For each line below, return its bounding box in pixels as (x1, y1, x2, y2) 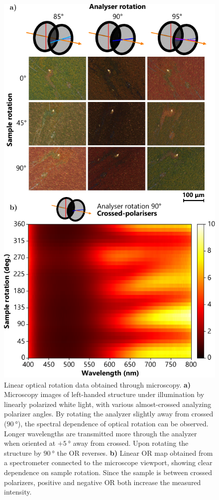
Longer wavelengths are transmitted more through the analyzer (4, 428, 197, 438)
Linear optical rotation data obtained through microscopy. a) (4, 379, 191, 390)
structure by (4, 447, 41, 458)
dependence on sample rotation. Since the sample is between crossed (4, 467, 213, 477)
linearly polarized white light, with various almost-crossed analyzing (4, 399, 212, 409)
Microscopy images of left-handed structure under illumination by (4, 389, 205, 400)
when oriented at (4, 438, 56, 448)
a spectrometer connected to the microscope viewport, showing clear (4, 457, 213, 468)
